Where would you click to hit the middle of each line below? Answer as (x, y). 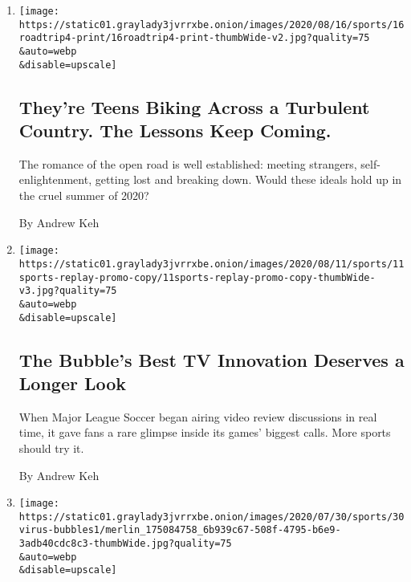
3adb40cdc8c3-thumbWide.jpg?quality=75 (125, 544)
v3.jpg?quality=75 (68, 291)
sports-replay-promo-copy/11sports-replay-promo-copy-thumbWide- (197, 277)
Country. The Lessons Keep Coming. (175, 130)
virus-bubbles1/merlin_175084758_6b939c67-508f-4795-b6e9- (180, 530)
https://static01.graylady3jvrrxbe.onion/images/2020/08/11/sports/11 (212, 264)
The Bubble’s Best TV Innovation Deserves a (212, 359)
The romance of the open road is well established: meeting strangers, (188, 163)
